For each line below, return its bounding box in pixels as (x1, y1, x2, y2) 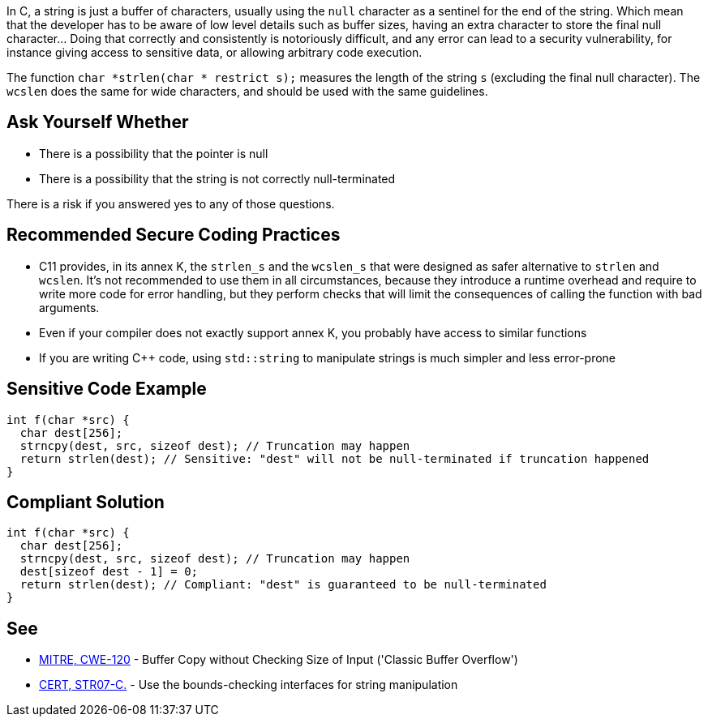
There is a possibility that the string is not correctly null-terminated (39, 171, 396, 186)
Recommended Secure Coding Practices (6, 225, 341, 246)
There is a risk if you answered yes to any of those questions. (6, 196, 335, 211)
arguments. (39, 300, 100, 314)
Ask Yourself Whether (6, 112, 189, 133)
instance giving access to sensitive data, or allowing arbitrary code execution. (6, 45, 423, 59)
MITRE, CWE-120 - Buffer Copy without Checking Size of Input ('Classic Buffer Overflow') (39, 652, 518, 667)
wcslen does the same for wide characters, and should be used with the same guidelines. (6, 84, 488, 98)
